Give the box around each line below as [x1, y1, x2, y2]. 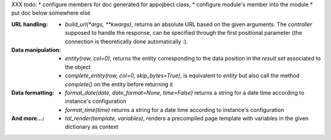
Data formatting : [11, 89, 55, 96]
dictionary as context [65, 123, 119, 131]
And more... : [11, 115, 45, 122]
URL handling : [11, 20, 48, 28]
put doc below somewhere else [11, 9, 91, 17]
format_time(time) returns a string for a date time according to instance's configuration [65, 106, 284, 113]
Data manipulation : [11, 46, 61, 53]
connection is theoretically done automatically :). [65, 37, 188, 45]
